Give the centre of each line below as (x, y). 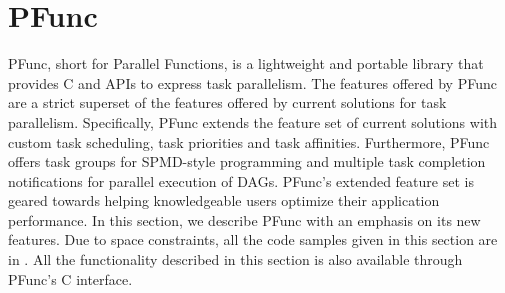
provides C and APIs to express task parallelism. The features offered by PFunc (252, 82)
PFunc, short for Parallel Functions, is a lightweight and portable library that (246, 63)
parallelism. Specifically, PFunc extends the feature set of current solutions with (253, 121)
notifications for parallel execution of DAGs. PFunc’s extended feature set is (241, 180)
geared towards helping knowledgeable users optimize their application (224, 200)
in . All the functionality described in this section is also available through (235, 259)
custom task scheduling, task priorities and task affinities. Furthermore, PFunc (249, 141)
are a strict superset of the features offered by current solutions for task (227, 102)
